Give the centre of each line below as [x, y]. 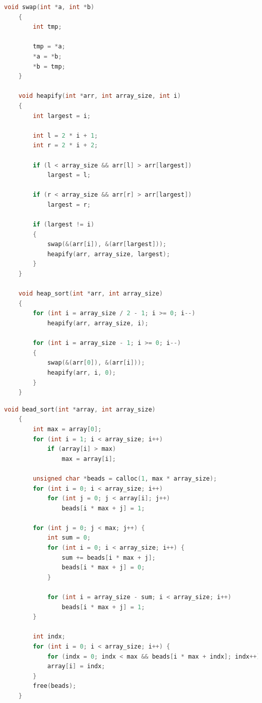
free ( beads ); [55, 686]
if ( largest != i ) [64, 225]
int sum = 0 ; [69, 538]
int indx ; [49, 637]
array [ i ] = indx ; [76, 666]
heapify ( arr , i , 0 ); [82, 372]
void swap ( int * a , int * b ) [49, 7]
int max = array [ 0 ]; [67, 429]
